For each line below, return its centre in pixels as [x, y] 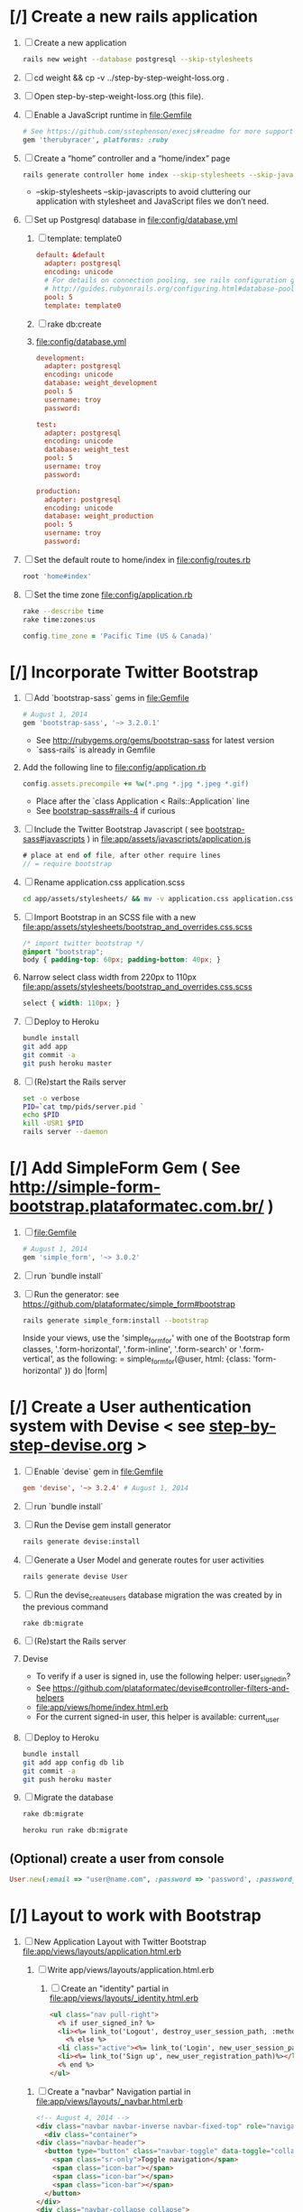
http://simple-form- [85, 1187]
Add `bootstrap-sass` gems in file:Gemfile [111, 698]
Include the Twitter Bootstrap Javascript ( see [119, 829]
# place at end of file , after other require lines [121, 855]
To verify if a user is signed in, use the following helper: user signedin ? [163, 1677]
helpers [50, 1698]
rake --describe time [63, 611]
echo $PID [41, 1115]
